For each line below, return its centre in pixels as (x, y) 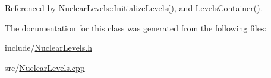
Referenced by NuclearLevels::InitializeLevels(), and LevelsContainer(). (134, 8)
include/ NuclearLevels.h (48, 48)
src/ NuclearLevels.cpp (45, 67)
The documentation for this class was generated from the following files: (136, 27)
